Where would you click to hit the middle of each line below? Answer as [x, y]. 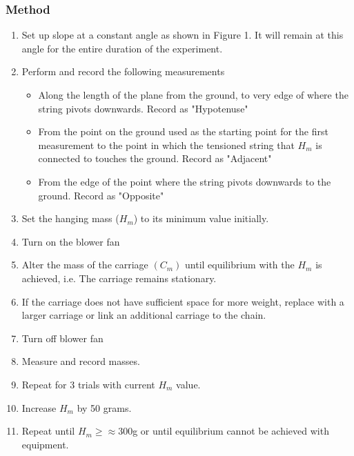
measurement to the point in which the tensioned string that [166, 145]
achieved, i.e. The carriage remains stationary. [119, 278]
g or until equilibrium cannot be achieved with [231, 431]
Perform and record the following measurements [123, 71]
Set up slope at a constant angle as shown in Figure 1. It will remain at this [183, 35]
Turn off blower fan [62, 338]
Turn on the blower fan [71, 241]
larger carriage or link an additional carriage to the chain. [144, 315]
